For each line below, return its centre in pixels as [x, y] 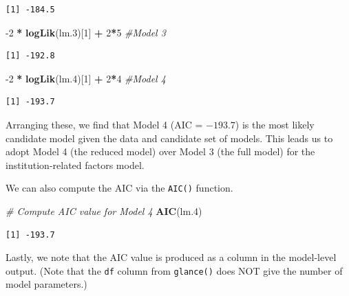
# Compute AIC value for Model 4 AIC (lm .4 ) [104, 211]
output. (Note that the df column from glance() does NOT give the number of [174, 270]
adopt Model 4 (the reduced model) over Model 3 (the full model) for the [160, 151]
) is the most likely [275, 124]
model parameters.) [46, 284]
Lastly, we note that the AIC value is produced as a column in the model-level [171, 257]
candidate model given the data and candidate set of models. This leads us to [169, 138]
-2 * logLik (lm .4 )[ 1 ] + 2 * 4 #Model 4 [86, 78]
